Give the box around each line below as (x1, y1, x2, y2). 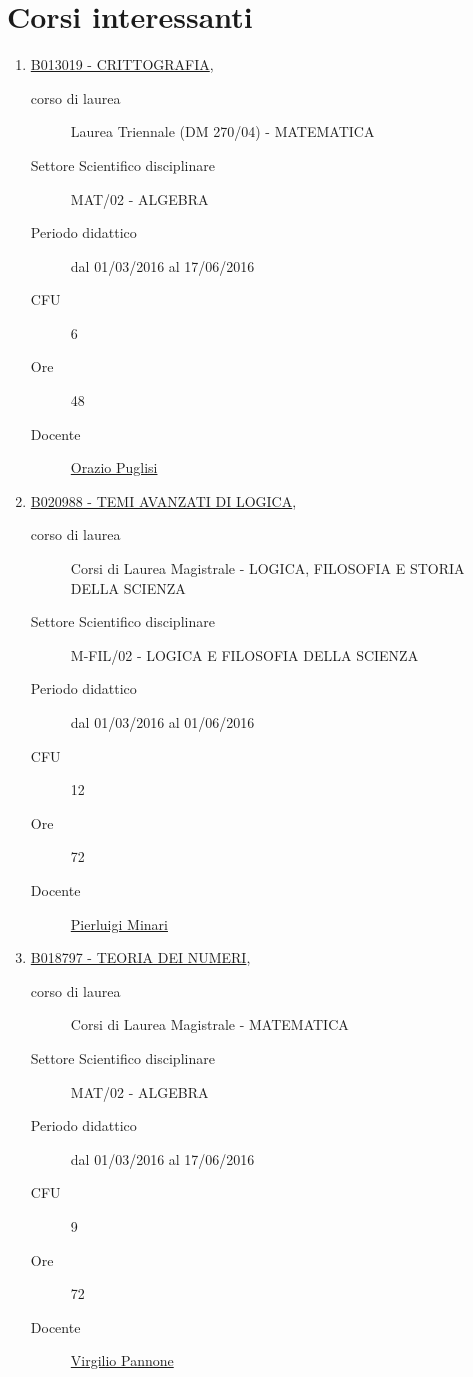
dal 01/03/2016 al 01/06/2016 (70, 712, 255, 732)
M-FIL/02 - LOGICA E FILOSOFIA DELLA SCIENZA (70, 644, 419, 665)
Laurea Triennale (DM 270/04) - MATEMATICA (70, 121, 375, 142)
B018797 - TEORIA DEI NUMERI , (30, 947, 251, 968)
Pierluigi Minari (70, 913, 168, 934)
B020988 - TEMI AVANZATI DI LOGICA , (30, 490, 297, 511)
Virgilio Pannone (70, 1350, 174, 1371)
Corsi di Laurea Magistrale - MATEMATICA (70, 1014, 349, 1035)
